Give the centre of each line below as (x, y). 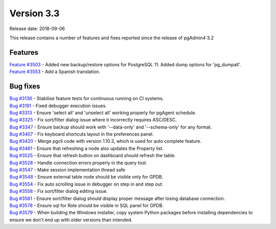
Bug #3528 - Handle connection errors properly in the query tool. (78, 163)
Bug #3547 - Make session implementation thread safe (67, 170)
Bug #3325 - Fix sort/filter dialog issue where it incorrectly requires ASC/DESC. (93, 120)
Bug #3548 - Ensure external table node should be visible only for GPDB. (86, 177)
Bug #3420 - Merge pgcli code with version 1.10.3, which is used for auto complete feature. (106, 141)
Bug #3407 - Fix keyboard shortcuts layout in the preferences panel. (82, 134)
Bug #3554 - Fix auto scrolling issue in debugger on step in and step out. (86, 184)
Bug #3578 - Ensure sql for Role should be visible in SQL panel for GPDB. (86, 206)
